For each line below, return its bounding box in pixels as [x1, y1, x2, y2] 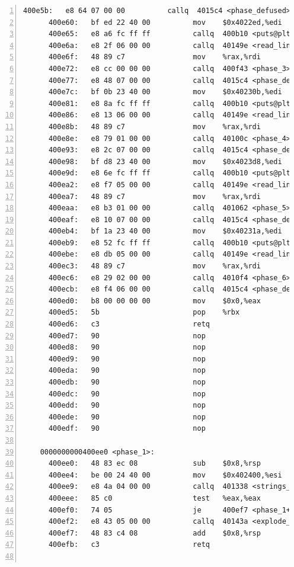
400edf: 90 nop [48, 424, 206, 433]
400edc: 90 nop [48, 389, 206, 398]
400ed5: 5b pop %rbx [48, 308, 240, 317]
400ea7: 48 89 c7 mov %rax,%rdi [48, 192, 261, 201]
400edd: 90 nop [48, 401, 206, 410]
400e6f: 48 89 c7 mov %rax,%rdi [48, 53, 261, 62]
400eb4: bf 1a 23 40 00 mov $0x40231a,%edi [48, 227, 282, 236]
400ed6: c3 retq [48, 320, 210, 329]
